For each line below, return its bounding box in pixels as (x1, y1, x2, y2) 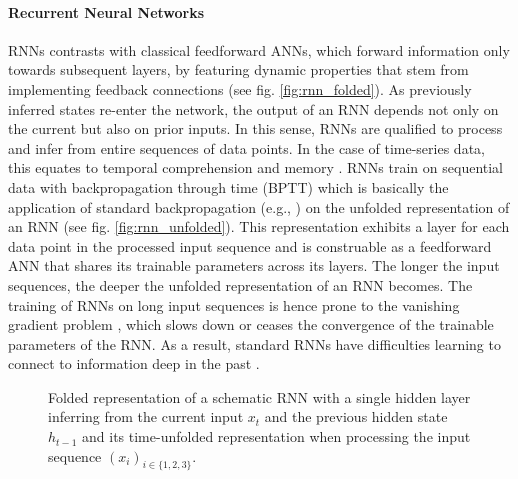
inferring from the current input (48, 406, 244, 427)
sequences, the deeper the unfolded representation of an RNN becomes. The (8, 274, 473, 295)
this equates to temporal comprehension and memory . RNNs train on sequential (8, 157, 503, 178)
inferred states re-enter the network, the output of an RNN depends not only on (8, 98, 499, 119)
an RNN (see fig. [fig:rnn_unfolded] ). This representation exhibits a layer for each (8, 216, 510, 237)
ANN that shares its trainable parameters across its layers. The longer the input (8, 255, 500, 276)
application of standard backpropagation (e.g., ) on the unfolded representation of (8, 196, 510, 217)
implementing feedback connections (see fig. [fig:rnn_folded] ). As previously (8, 78, 472, 99)
